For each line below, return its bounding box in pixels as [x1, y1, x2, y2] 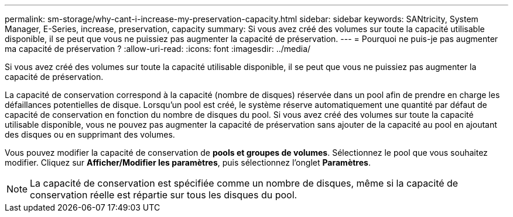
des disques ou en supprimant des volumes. [5, 129, 175, 139]
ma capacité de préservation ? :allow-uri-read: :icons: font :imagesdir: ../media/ [5, 44, 311, 54]
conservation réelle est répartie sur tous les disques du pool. [30, 189, 297, 201]
